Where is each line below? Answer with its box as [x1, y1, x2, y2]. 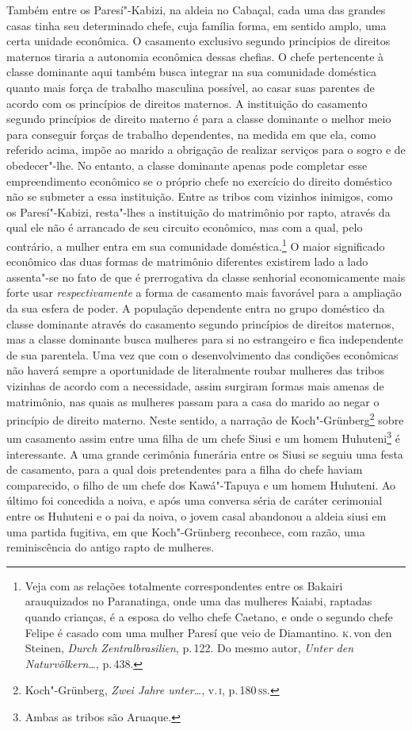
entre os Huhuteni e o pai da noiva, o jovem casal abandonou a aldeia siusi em [6, 507, 387, 524]
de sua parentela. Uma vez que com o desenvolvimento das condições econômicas [6, 346, 399, 363]
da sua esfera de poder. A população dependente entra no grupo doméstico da [6, 299, 385, 316]
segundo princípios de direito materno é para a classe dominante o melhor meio [6, 110, 391, 127]
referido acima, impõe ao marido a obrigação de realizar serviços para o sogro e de [6, 141, 406, 158]
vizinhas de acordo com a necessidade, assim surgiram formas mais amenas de [6, 377, 384, 394]
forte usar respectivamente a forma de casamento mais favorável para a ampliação [6, 284, 402, 301]
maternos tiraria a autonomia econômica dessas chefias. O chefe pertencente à [6, 48, 384, 64]
